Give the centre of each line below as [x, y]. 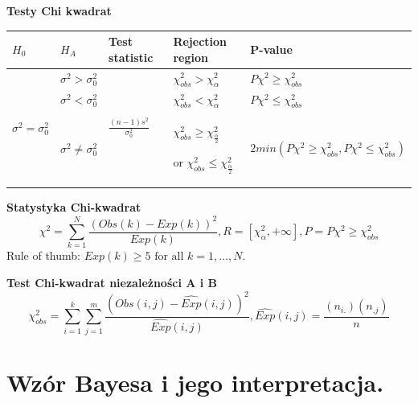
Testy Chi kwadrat [59, 10]
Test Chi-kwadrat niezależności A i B [112, 282]
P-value [271, 49]
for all [169, 257]
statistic [131, 57]
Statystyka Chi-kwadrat [74, 207]
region [191, 57]
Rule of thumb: [43, 255]
